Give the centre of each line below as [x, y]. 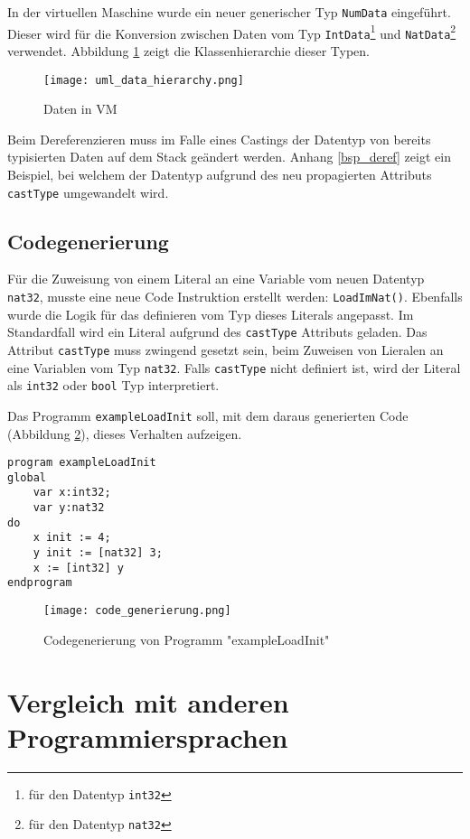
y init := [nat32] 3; [98, 553]
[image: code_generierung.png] [137, 611]
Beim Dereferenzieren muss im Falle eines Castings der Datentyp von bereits [219, 139]
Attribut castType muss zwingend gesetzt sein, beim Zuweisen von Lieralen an [226, 349]
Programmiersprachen [148, 736]
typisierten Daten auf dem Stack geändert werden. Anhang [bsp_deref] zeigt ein [229, 157]
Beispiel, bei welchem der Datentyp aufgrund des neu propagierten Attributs [220, 174]
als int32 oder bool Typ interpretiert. [113, 385]
